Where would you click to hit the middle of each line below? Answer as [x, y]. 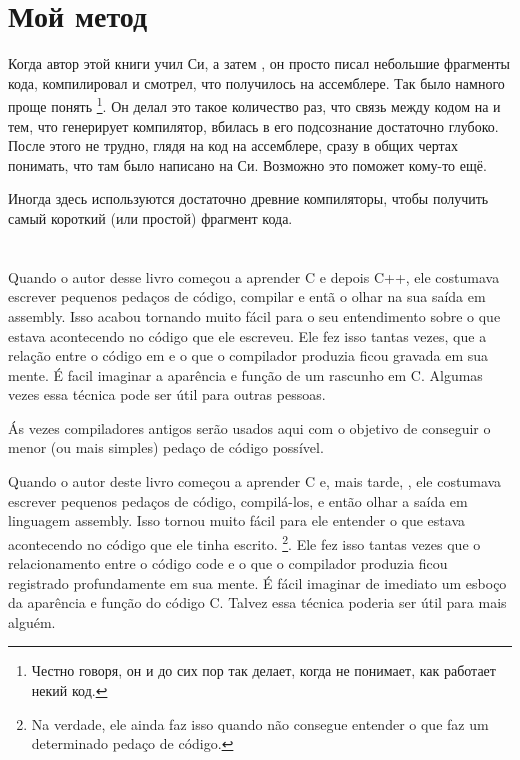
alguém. [32, 621]
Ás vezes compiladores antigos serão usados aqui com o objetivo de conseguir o [249, 427]
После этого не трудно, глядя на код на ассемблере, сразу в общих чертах [233, 145]
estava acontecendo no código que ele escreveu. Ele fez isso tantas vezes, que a [247, 335]
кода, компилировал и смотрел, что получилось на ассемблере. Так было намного [256, 82]
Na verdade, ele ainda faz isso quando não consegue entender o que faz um [260, 723]
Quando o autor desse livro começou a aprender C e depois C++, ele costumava [254, 276]
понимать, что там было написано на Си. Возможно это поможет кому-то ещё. [247, 164]
